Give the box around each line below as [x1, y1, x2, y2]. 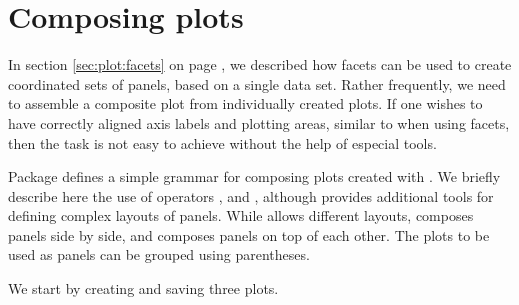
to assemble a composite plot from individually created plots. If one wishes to [8, 93, 483, 114]
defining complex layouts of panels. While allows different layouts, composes [8, 205, 474, 226]
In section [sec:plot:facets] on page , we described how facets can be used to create [8, 54, 512, 75]
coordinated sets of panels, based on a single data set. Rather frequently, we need [8, 73, 506, 94]
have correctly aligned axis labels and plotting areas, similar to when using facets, [8, 112, 510, 133]
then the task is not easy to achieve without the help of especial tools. [8, 132, 437, 153]
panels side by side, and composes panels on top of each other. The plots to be [8, 224, 490, 245]
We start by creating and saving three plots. [8, 278, 279, 299]
